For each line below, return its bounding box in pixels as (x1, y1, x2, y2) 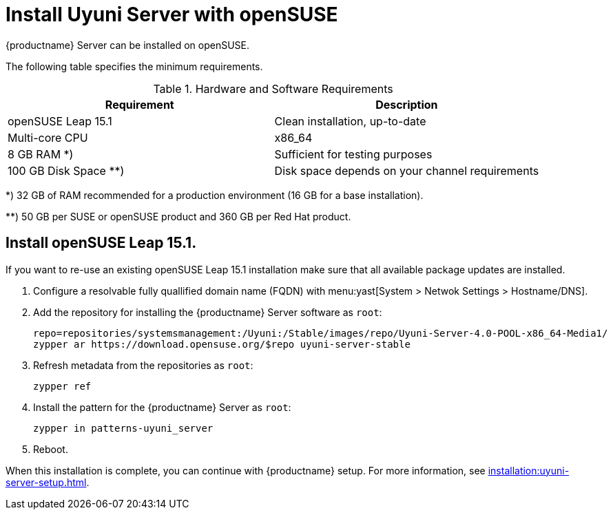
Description (375, 97, 438, 112)
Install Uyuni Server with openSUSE (6, 3, 338, 26)
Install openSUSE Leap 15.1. (6, 234, 197, 252)
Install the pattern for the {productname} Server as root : (33, 401, 291, 413)
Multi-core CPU (8, 130, 88, 145)
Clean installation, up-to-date (274, 114, 426, 128)
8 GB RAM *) (8, 147, 74, 161)
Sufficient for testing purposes (274, 147, 433, 161)
